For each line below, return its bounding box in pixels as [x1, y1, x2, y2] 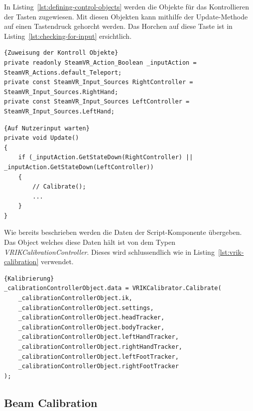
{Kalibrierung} [4, 275, 54, 282]
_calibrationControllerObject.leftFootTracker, [18, 353, 179, 360]
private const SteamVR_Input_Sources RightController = [4, 79, 193, 86]
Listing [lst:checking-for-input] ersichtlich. [4, 30, 132, 41]
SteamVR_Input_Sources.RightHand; [4, 88, 119, 96]
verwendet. [40, 256, 74, 267]
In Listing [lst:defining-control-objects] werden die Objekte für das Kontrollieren [4, 1, 249, 11]
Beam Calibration [4, 395, 98, 410]
